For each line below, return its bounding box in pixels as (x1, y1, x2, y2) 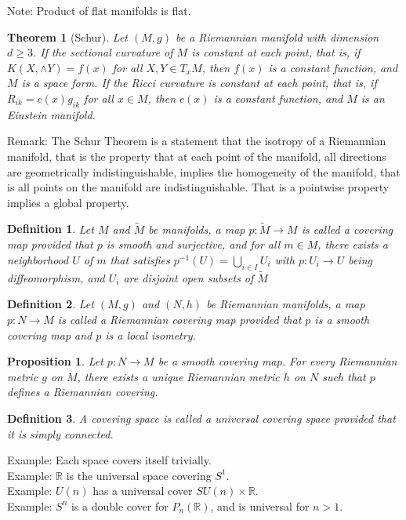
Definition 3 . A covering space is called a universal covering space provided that (7, 409, 396, 426)
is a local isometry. (105, 326, 196, 343)
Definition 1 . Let (7, 220, 94, 237)
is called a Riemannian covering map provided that (57, 311, 302, 327)
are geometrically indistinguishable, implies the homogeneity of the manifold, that (7, 163, 401, 180)
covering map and (7, 326, 92, 343)
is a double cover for (71, 497, 169, 514)
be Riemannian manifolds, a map (206, 296, 365, 312)
